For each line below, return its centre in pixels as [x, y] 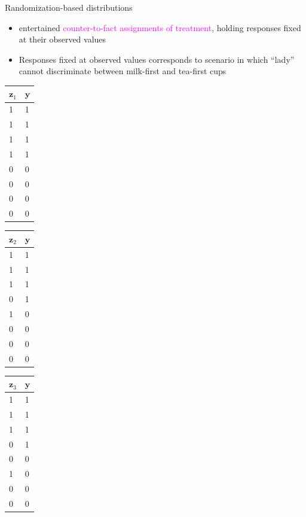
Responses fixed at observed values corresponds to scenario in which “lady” [157, 59]
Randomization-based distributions [69, 7]
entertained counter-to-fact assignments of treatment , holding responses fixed [160, 27]
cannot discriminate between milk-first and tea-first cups [123, 71]
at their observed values [62, 39]
